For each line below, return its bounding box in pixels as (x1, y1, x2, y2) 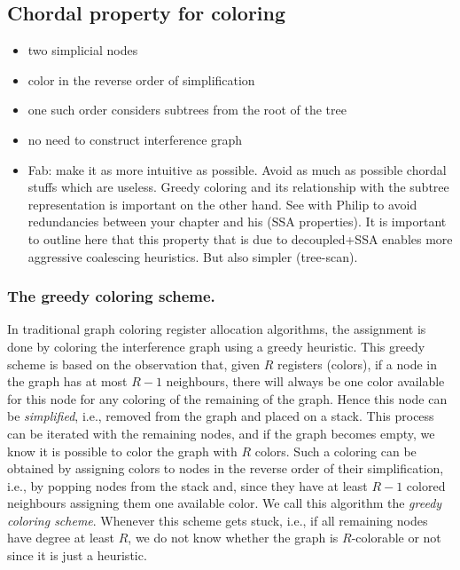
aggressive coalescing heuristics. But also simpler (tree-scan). (27, 247, 358, 265)
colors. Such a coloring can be (254, 441, 417, 460)
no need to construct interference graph (27, 130, 243, 148)
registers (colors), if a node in (277, 354, 437, 373)
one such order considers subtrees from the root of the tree (27, 100, 347, 119)
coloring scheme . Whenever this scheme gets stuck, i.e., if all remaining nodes (7, 511, 428, 529)
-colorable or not (351, 528, 441, 547)
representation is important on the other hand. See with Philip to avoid (27, 194, 417, 213)
